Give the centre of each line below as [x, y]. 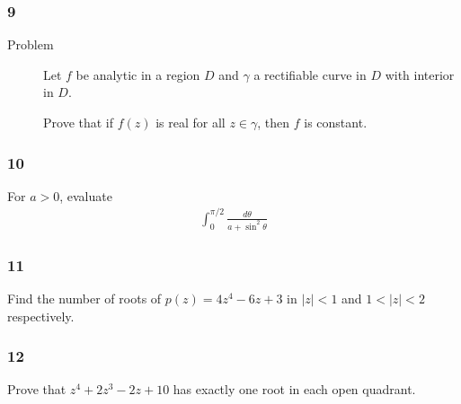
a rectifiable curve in [310, 74]
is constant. [336, 122]
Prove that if [79, 122]
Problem [31, 44]
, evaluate [86, 195]
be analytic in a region [138, 74]
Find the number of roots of [84, 299]
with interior [420, 74]
